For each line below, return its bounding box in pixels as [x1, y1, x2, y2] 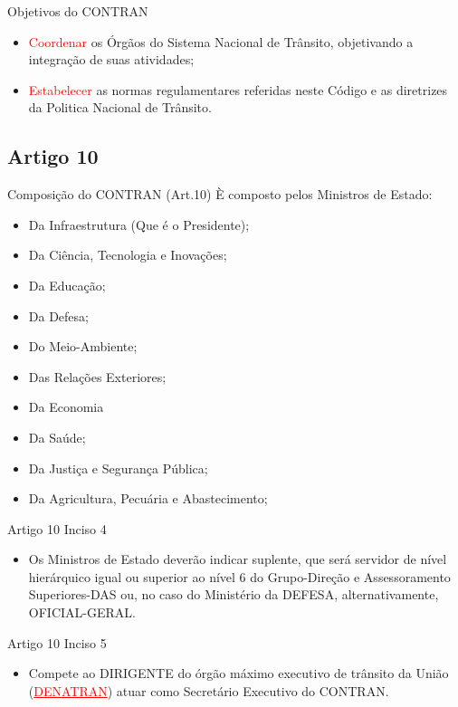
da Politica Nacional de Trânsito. [28, 98, 212, 117]
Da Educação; [28, 275, 106, 294]
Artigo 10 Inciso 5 [7, 633, 107, 652]
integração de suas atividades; [28, 50, 195, 69]
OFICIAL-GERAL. [28, 603, 136, 622]
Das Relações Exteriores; [28, 367, 167, 386]
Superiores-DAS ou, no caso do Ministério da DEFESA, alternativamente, [28, 585, 439, 604]
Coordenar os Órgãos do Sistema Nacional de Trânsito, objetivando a [28, 32, 414, 51]
